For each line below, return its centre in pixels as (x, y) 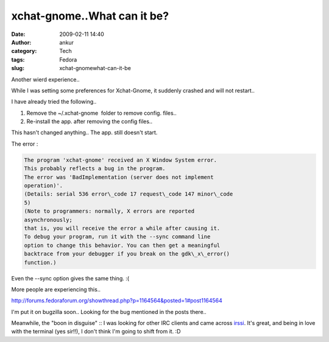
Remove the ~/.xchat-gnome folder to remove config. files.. (101, 113)
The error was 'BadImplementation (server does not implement (119, 177)
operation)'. (44, 186)
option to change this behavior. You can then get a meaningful (122, 245)
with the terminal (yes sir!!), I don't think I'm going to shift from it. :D (96, 332)
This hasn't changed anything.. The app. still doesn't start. (84, 133)
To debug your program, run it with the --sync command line (117, 237)
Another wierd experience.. (45, 79)
